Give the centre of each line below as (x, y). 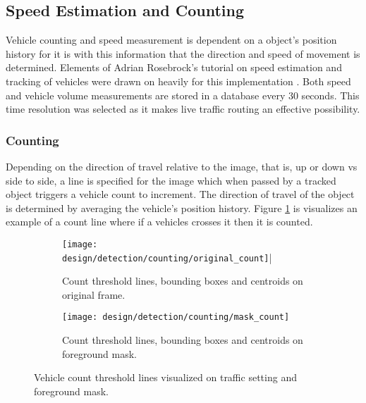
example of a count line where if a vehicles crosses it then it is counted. (159, 222)
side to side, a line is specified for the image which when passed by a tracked (171, 180)
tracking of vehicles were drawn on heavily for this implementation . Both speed (178, 81)
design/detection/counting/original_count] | (167, 257)
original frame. (94, 294)
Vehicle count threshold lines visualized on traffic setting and (165, 377)
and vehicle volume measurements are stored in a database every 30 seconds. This (183, 95)
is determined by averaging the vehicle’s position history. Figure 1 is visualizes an (182, 207)
